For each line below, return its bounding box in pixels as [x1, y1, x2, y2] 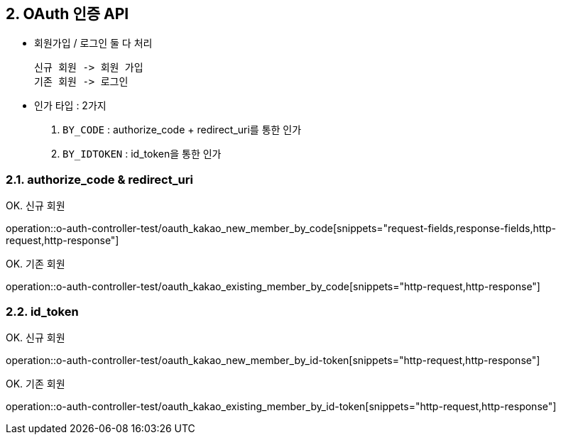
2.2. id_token [6, 304, 79, 319]
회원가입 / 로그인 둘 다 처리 [34, 37, 153, 50]
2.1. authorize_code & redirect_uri [6, 172, 193, 187]
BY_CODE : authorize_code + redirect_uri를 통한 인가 [62, 123, 302, 136]
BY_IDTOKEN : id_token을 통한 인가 [62, 148, 222, 160]
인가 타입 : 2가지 [34, 99, 107, 112]
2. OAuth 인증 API [6, 5, 129, 23]
